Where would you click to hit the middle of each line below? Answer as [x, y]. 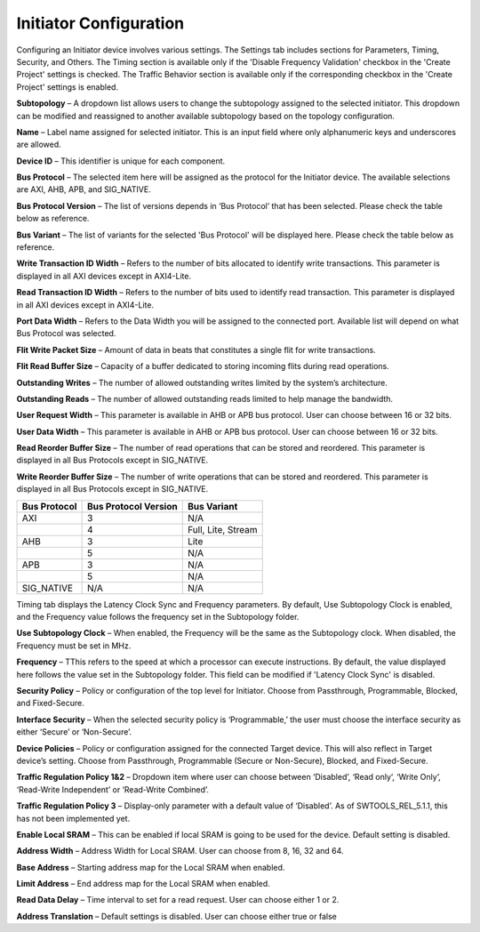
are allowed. [39, 145]
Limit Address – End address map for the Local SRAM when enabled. [143, 884]
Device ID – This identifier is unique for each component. [121, 161]
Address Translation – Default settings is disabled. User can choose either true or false [176, 916]
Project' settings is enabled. [68, 87]
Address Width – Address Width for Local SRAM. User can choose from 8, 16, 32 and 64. [180, 851]
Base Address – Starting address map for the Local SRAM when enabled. [151, 867]
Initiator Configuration [100, 23]
